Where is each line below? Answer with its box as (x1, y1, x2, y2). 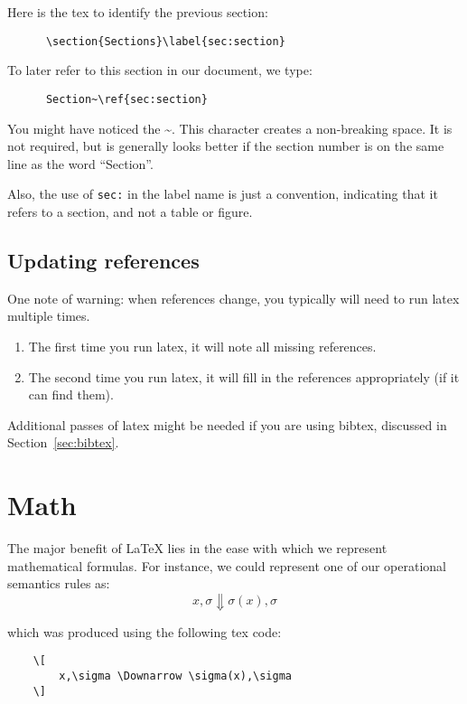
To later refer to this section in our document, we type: (7, 61, 313, 80)
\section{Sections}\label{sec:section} (45, 34, 285, 48)
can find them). (28, 385, 114, 404)
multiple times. (7, 306, 90, 325)
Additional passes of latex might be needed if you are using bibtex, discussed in (7, 415, 447, 434)
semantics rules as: (7, 574, 110, 593)
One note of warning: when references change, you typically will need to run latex (7, 288, 460, 307)
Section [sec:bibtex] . (7, 433, 119, 452)
